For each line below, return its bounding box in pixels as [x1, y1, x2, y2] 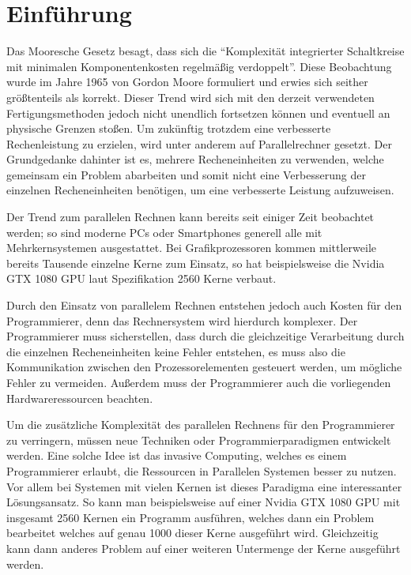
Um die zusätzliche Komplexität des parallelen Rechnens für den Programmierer [6, 416, 395, 433]
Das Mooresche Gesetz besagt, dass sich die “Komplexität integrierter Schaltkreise [6, 43, 405, 59]
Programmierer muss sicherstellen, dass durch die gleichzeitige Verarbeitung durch [6, 328, 405, 344]
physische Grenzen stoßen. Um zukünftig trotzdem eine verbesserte [6, 120, 331, 137]
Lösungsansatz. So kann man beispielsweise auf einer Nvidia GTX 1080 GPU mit [6, 494, 401, 510]
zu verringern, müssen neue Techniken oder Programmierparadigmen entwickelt [6, 431, 391, 448]
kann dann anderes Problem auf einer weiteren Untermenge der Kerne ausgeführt [6, 539, 401, 556]
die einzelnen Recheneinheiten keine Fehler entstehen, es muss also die [6, 343, 345, 359]
